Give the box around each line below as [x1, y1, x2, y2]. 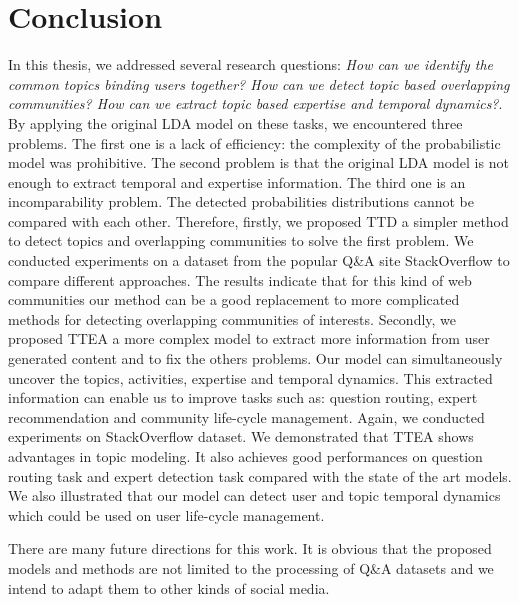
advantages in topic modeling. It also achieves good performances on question [8, 446, 483, 466]
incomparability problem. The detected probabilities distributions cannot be [8, 191, 474, 212]
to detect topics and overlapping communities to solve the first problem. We [8, 230, 474, 251]
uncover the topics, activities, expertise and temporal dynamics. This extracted [8, 367, 493, 388]
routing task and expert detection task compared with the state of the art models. [8, 465, 512, 486]
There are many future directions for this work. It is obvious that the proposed [8, 538, 492, 559]
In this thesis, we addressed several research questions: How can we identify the [8, 54, 494, 75]
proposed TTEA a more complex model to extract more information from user [8, 328, 490, 349]
